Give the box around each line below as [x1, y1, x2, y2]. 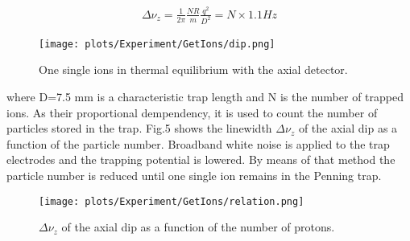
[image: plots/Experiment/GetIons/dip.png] [39, 38, 275, 50]
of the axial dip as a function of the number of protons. [61, 219, 335, 235]
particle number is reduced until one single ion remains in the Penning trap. [6, 166, 382, 183]
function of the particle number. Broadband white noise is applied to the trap [6, 135, 390, 152]
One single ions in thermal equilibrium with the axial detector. [39, 61, 348, 78]
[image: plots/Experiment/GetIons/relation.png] [39, 195, 304, 207]
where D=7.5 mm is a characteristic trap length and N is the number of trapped [6, 88, 404, 105]
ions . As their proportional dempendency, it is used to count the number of [6, 104, 378, 120]
